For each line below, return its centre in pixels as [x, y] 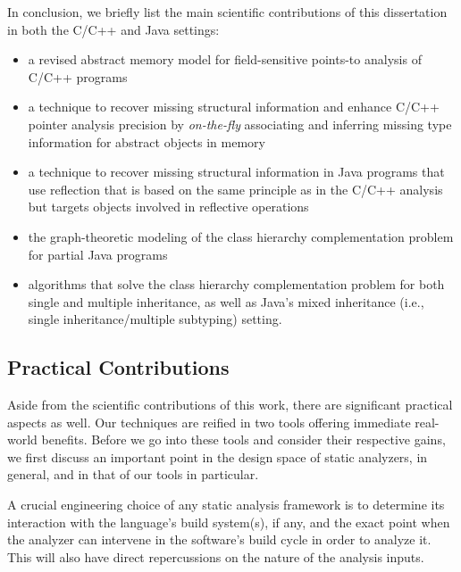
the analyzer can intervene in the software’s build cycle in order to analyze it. [219, 539]
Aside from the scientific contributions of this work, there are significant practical [230, 405]
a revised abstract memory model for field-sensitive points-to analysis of [225, 59]
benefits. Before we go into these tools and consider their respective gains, [243, 439]
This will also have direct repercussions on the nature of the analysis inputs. [216, 556]
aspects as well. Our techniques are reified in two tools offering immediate [209, 422]
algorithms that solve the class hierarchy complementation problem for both [236, 284]
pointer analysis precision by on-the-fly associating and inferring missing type [240, 124]
